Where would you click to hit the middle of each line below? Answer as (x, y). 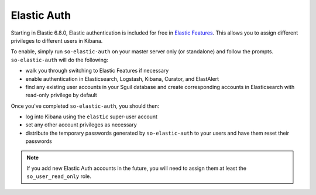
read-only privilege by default (61, 95)
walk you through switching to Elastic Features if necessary (97, 71)
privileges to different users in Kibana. (57, 40)
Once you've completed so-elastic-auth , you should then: (85, 106)
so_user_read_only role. (59, 176)
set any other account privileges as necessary (81, 125)
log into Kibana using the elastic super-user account (92, 117)
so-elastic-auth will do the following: (59, 60)
